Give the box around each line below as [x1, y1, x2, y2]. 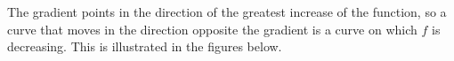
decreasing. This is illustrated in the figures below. [7, 37, 282, 56]
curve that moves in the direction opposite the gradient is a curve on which [7, 19, 418, 38]
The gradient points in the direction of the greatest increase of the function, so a [7, 3, 447, 20]
